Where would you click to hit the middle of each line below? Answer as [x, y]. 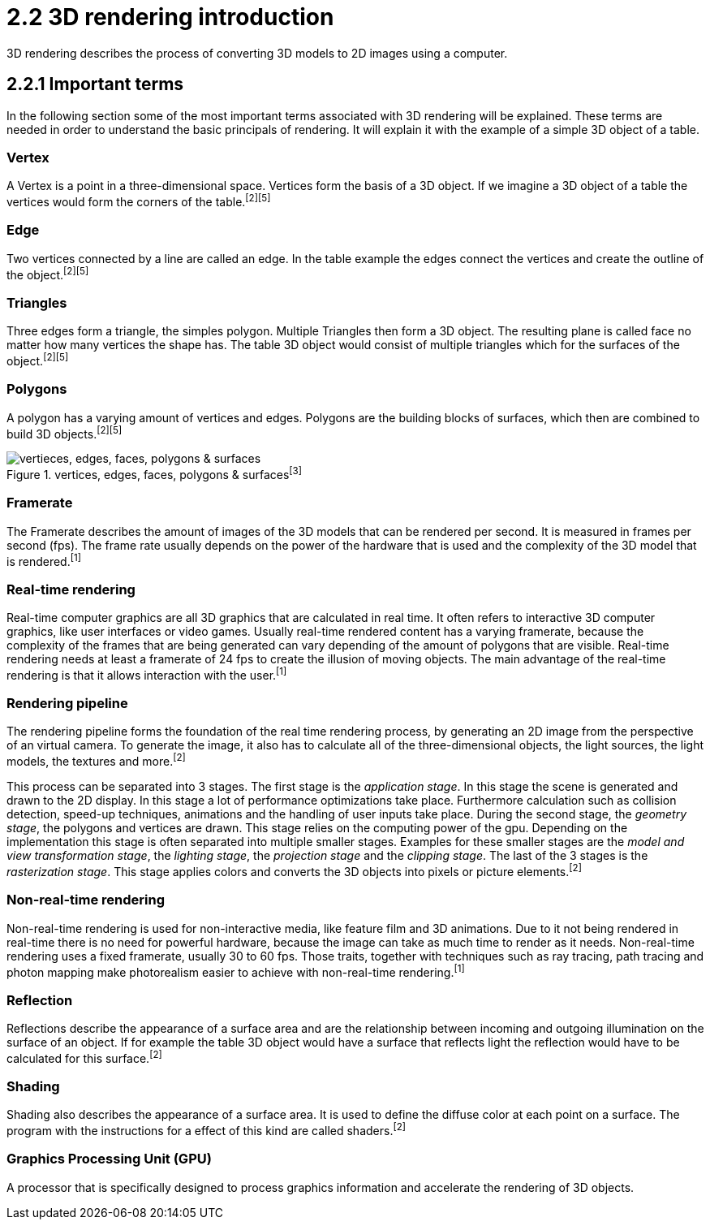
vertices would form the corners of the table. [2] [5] [139, 201]
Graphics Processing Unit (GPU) [109, 1159]
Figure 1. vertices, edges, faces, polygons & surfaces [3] [155, 473]
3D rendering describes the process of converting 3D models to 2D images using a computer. [257, 53]
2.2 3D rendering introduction [170, 17]
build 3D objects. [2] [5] [65, 432]
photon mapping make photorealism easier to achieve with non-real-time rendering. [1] [236, 971]
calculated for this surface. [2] [84, 1057]
